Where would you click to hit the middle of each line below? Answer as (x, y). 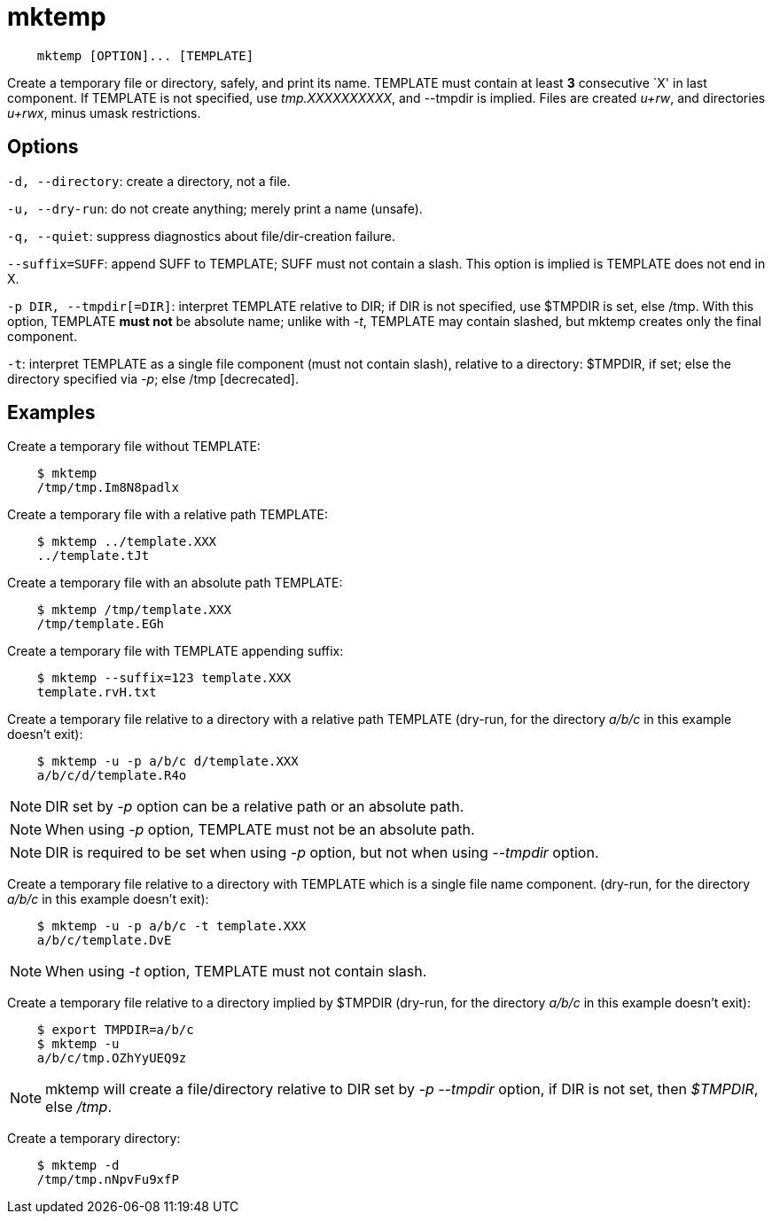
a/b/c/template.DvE (104, 941)
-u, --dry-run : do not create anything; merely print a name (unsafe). (215, 208)
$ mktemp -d (78, 1166)
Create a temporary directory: (94, 1139)
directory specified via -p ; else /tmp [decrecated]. (153, 378)
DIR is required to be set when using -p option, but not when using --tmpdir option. (322, 853)
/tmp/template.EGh (101, 624)
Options (43, 147)
